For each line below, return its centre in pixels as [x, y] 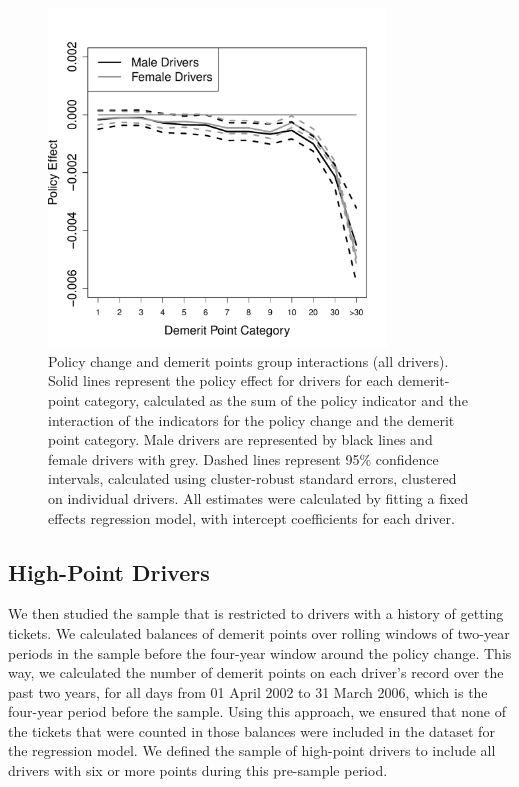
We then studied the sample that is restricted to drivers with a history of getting [256, 613]
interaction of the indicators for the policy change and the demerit [251, 419]
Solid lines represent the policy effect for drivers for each [221, 380]
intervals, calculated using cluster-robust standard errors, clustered [252, 478]
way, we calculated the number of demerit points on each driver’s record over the [256, 672]
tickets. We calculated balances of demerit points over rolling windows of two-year [259, 632]
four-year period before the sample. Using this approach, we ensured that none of [257, 711]
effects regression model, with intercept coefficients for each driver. [251, 517]
